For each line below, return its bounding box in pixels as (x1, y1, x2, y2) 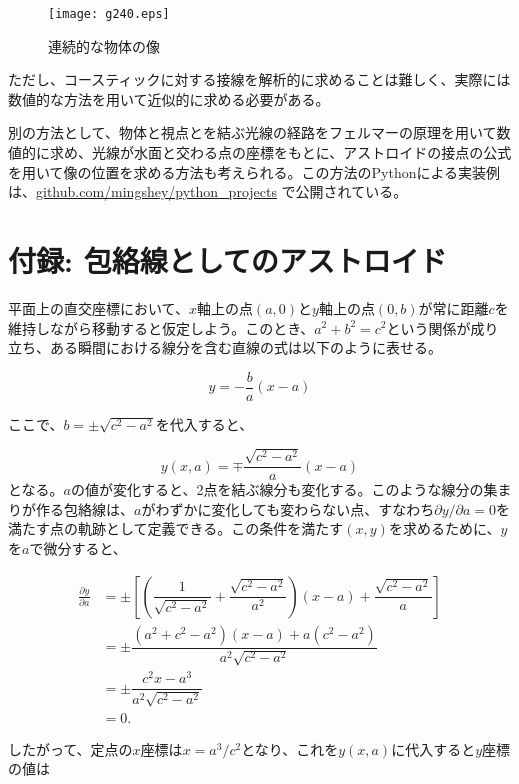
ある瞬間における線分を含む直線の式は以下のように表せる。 (49, 337, 442, 358)
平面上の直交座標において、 (8, 297, 189, 318)
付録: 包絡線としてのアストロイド (8, 240, 447, 280)
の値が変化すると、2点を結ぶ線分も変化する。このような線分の (71, 479, 484, 500)
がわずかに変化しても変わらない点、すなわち (141, 498, 435, 519)
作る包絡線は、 (35, 498, 134, 519)
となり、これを (241, 738, 339, 759)
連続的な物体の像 (48, 35, 160, 56)
